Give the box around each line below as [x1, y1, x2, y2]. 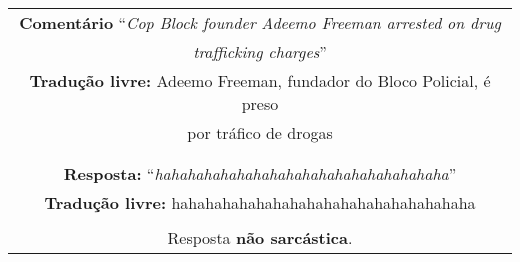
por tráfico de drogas [187, 121, 333, 144]
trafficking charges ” [193, 40, 327, 63]
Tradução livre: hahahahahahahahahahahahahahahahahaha [44, 191, 476, 214]
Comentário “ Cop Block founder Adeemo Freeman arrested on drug [19, 11, 501, 34]
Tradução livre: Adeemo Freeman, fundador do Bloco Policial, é [29, 69, 491, 92]
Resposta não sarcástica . [167, 226, 353, 249]
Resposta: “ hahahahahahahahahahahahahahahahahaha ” [63, 162, 457, 185]
